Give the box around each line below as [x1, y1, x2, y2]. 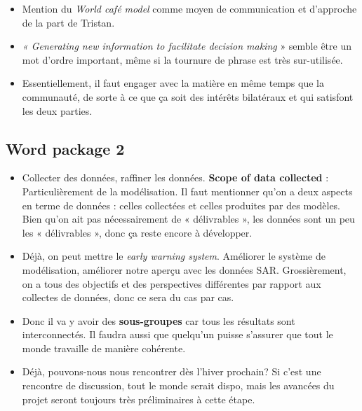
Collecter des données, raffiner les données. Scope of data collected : [22, 170, 329, 185]
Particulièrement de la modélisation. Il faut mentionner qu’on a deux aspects [22, 183, 353, 198]
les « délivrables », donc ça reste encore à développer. [22, 225, 253, 239]
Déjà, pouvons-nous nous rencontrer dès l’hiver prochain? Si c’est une [22, 364, 321, 379]
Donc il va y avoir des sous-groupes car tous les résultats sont [22, 313, 295, 328]
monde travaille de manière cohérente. [22, 340, 186, 355]
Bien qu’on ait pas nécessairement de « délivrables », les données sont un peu [22, 211, 355, 226]
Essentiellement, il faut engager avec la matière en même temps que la [22, 76, 324, 90]
